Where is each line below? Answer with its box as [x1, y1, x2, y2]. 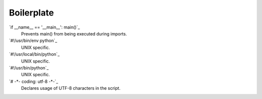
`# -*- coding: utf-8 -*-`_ [9, 78, 58, 84]
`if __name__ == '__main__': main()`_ [9, 24, 80, 30]
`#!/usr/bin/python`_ [9, 65, 49, 70]
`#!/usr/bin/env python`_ [9, 38, 58, 44]
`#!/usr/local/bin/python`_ [9, 51, 60, 57]
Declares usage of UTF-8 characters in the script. [21, 85, 121, 91]
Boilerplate [9, 7, 54, 18]
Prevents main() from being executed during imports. [21, 31, 127, 36]
